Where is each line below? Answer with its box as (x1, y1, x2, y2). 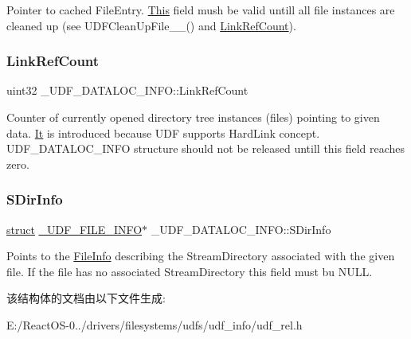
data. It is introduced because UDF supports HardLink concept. (6, 124, 320, 141)
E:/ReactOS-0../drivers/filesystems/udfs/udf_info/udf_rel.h (6, 316, 303, 333)
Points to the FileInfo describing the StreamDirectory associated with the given (6, 247, 395, 264)
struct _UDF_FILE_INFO (6, 220, 143, 237)
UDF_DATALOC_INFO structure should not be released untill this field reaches (6, 140, 405, 157)
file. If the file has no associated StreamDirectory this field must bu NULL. (6, 263, 373, 279)
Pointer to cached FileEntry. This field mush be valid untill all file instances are (6, 2, 395, 18)
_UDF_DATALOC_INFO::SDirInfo (151, 220, 331, 237)
